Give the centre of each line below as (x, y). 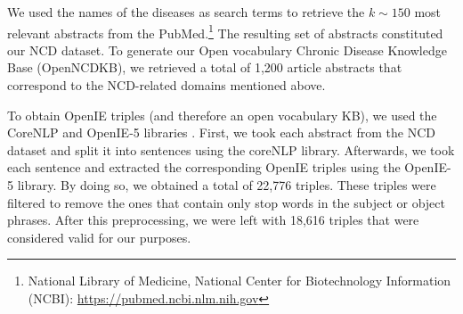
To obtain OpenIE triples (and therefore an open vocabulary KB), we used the (222, 115)
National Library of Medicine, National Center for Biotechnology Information (240, 281)
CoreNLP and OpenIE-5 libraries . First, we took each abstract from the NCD (221, 132)
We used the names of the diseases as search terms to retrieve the (186, 12)
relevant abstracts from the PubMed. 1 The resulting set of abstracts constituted (225, 31)
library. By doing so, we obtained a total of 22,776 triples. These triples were (227, 185)
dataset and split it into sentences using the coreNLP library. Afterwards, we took (231, 149)
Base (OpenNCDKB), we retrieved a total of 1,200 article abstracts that (205, 67)
